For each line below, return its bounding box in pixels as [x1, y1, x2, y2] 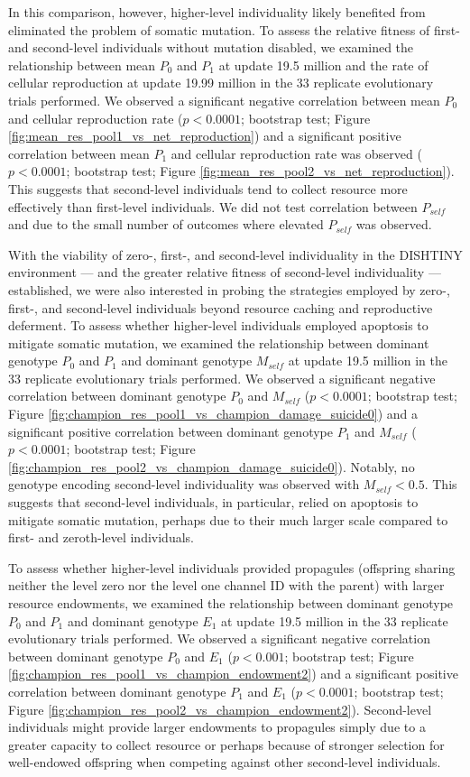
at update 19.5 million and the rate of [218, 55, 429, 74]
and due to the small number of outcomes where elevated [8, 215, 324, 234]
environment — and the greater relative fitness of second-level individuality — [8, 263, 441, 282]
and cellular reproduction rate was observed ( [170, 143, 422, 162]
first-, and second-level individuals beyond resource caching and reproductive [8, 298, 433, 317]
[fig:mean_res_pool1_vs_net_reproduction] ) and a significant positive [8, 126, 401, 145]
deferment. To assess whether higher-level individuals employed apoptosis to [8, 316, 429, 335]
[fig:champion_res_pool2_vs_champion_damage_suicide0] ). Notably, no [8, 457, 415, 476]
